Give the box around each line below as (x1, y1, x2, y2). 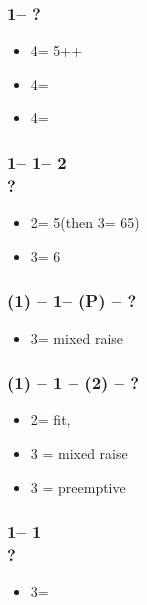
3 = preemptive (30, 476, 126, 497)
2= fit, (30, 409, 71, 430)
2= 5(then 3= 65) (30, 212, 140, 233)
